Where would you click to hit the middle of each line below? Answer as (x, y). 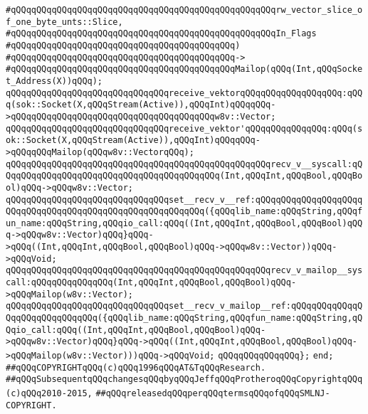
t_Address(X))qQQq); (54, 81)
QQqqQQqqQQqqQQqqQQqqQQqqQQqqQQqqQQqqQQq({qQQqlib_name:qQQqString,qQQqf (184, 212)
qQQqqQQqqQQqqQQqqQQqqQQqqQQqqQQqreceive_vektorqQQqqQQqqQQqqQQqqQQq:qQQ (184, 93)
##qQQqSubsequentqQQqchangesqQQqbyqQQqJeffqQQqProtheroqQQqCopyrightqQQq (184, 379)
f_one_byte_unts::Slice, (64, 22)
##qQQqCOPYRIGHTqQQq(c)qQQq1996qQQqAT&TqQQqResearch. (136, 367)
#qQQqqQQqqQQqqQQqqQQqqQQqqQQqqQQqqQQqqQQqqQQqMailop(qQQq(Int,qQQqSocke (184, 69)
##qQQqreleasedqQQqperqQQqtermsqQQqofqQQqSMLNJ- (213, 393)
